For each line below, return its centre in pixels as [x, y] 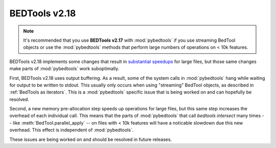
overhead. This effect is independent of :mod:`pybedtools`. [72, 130]
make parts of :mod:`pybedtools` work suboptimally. [64, 69]
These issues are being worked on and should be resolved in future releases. [91, 139]
